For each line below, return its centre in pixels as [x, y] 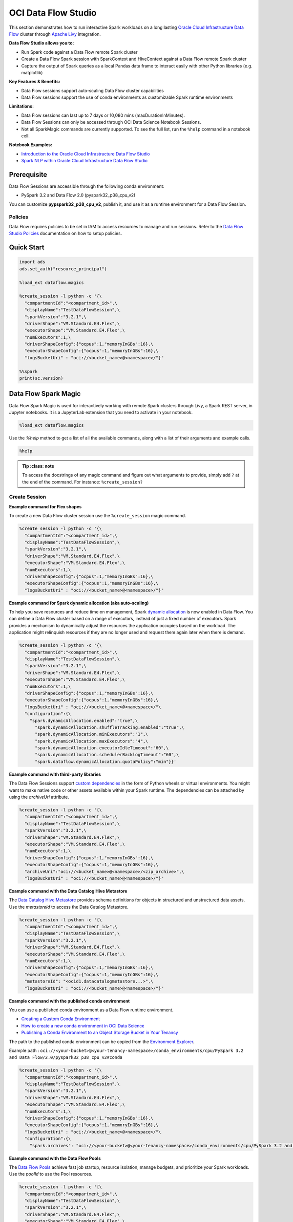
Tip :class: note [38, 466]
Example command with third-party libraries [55, 774]
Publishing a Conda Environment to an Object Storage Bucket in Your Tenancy [100, 1033]
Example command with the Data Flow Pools [55, 1158]
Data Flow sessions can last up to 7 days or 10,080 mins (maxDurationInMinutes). [103, 115]
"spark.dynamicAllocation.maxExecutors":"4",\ [92, 741]
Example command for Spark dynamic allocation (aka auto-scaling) [79, 603]
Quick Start [27, 248]
